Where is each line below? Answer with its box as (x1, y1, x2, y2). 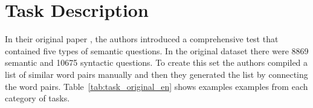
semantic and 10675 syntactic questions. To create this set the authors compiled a (5, 56, 308, 69)
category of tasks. (5, 92, 70, 104)
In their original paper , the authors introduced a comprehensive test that (5, 33, 279, 45)
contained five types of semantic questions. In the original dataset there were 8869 (5, 44, 309, 57)
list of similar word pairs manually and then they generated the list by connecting (5, 68, 308, 80)
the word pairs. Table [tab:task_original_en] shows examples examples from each (5, 80, 308, 92)
